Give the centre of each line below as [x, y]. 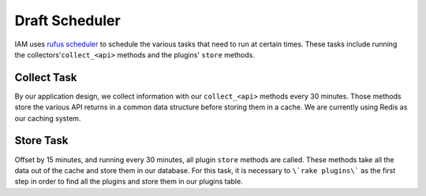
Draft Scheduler [68, 20]
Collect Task [46, 78]
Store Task [41, 141]
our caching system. [48, 118]
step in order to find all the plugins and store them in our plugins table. [129, 182]
